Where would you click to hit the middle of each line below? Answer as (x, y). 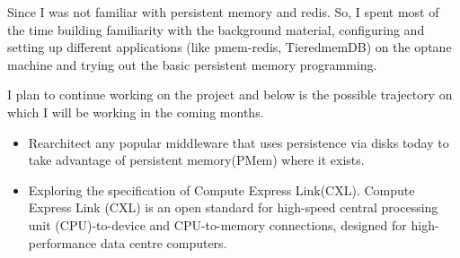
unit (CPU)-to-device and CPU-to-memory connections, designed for (217, 224)
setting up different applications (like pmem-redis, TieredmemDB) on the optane (230, 47)
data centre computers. (164, 242)
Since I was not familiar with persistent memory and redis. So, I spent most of (223, 12)
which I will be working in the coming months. (136, 112)
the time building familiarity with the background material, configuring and (216, 29)
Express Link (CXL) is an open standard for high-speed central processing (233, 207)
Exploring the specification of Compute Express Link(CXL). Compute (221, 189)
